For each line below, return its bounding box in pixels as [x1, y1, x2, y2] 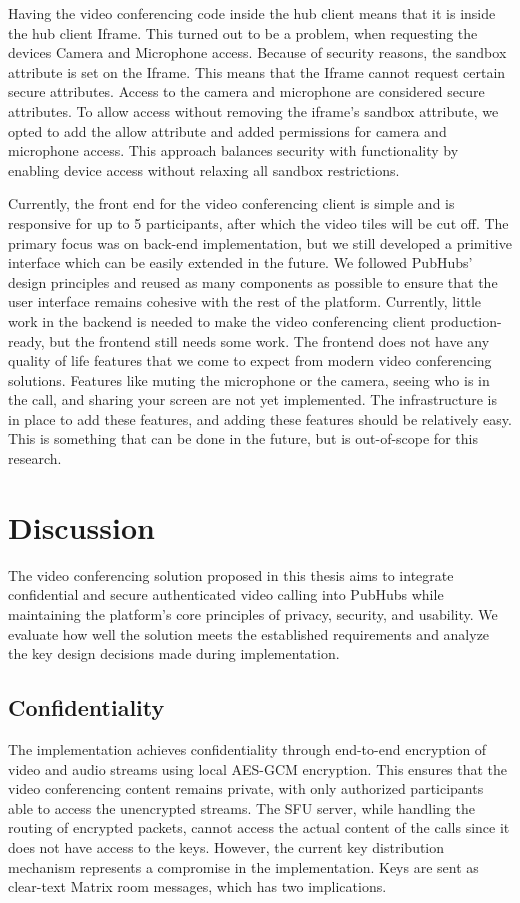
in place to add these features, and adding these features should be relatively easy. [8, 408, 512, 429]
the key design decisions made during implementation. [8, 643, 340, 664]
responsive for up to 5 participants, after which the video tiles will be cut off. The [8, 212, 509, 233]
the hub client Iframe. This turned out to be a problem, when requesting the [8, 22, 478, 43]
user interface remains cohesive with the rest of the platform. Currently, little [8, 291, 482, 312]
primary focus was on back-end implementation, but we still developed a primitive [8, 232, 512, 253]
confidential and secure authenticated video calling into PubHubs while [8, 584, 444, 605]
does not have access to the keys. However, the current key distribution [8, 836, 445, 857]
